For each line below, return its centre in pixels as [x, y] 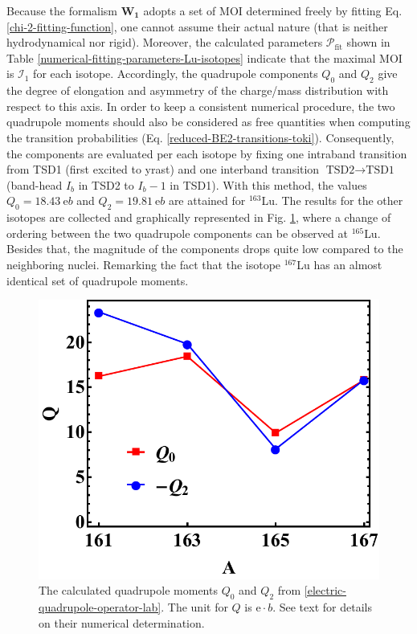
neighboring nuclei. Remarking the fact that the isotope [144, 264]
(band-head [35, 184]
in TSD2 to [106, 184]
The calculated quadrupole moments [128, 590]
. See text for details [322, 607]
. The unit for [194, 607]
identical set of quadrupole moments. [98, 280]
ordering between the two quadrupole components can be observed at [177, 233]
